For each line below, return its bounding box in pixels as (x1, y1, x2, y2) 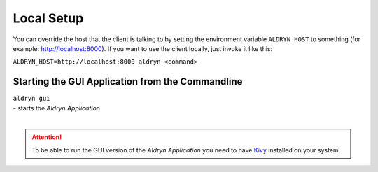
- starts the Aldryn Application (13, 103, 101, 112)
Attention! (31, 133, 62, 141)
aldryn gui (13, 94, 50, 103)
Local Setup (13, 10, 84, 26)
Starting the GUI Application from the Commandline (13, 76, 243, 87)
